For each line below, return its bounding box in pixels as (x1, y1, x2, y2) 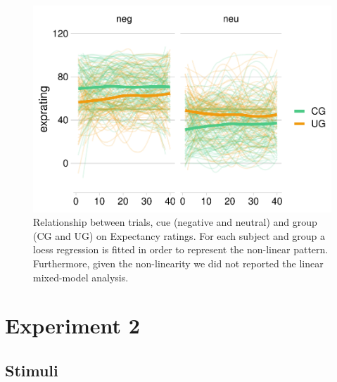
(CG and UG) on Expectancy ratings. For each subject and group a (33, 228, 326, 243)
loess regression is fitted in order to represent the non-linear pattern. (33, 242, 329, 257)
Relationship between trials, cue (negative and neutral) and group (33, 215, 317, 229)
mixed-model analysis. (33, 269, 129, 284)
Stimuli (5, 359, 58, 381)
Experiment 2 (5, 311, 140, 340)
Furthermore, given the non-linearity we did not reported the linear (33, 255, 324, 270)
